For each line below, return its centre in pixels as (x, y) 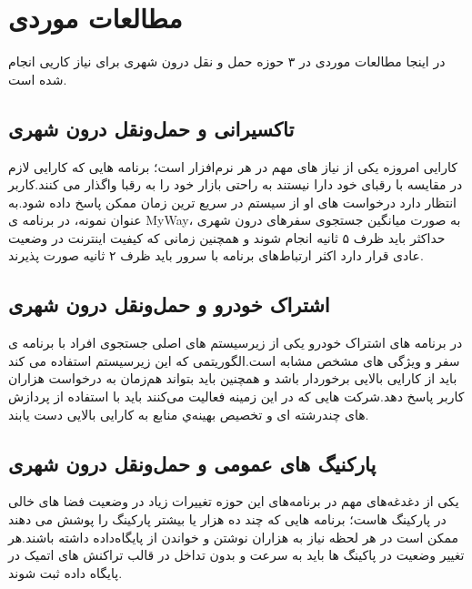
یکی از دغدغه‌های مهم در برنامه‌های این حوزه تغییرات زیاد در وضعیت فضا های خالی (234, 501)
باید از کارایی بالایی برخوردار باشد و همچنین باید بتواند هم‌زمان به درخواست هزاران (233, 378)
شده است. (38, 79)
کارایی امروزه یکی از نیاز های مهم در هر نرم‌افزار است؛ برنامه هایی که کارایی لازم (233, 166)
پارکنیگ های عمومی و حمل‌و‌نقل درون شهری (192, 463)
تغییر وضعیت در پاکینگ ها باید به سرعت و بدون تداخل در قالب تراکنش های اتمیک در (236, 555)
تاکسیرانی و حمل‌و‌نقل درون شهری (151, 128)
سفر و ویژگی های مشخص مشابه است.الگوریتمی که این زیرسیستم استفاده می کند (234, 360)
